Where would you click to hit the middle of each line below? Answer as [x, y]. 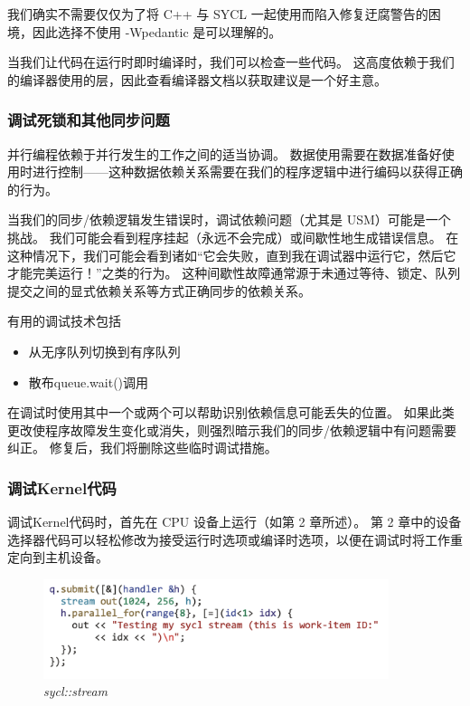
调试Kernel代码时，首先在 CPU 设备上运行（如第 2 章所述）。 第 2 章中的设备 [235, 522]
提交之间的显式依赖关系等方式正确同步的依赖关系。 [159, 290]
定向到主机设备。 [58, 557]
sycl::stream [76, 691]
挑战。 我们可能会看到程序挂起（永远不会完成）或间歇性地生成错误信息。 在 [233, 237]
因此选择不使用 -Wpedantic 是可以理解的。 [157, 31]
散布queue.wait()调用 [89, 382]
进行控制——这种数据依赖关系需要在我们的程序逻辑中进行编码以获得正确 [247, 172]
